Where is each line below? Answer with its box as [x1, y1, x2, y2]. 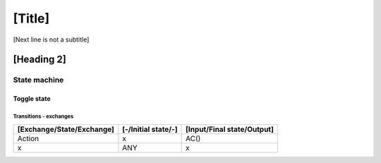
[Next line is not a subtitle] [13, 35, 90, 44]
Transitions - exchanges [13, 113, 74, 120]
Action [17, 133, 40, 143]
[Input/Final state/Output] [186, 124, 274, 134]
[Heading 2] [13, 54, 66, 66]
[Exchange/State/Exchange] [17, 124, 114, 134]
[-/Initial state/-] [122, 124, 178, 134]
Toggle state [13, 95, 51, 103]
